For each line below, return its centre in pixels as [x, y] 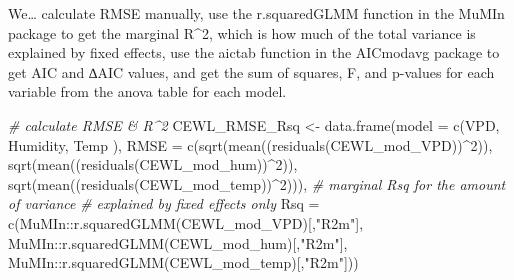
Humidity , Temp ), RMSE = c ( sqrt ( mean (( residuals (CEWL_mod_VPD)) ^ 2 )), [250, 144]
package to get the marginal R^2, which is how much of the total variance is [242, 32]
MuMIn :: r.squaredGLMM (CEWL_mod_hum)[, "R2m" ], [178, 242]
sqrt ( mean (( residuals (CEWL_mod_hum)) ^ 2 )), [153, 164]
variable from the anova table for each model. [147, 91]
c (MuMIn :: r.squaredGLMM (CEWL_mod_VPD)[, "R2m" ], [186, 222]
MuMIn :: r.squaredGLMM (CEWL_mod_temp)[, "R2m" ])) [183, 262]
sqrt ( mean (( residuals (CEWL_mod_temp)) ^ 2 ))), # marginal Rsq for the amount [257, 183]
